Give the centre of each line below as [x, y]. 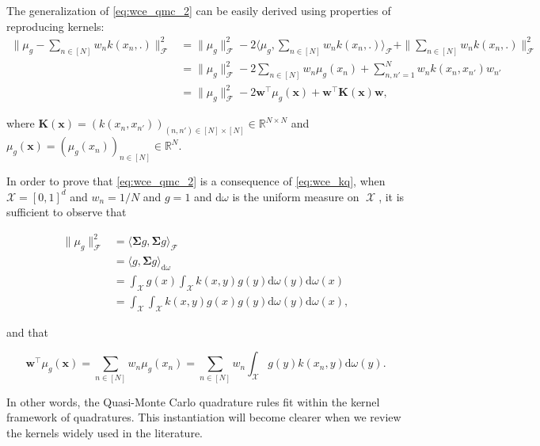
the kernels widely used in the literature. [105, 432]
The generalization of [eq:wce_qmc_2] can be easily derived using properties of [199, 10]
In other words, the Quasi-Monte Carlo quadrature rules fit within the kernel [193, 401]
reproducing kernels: [55, 26]
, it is [392, 196]
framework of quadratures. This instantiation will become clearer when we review [204, 417]
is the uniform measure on [296, 196]
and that [27, 332]
